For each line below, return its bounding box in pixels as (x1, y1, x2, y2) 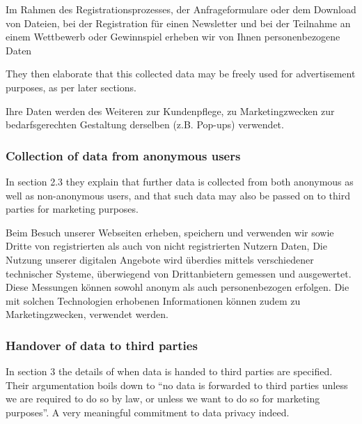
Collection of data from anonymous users (6, 146, 241, 164)
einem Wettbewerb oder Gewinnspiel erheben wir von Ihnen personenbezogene (6, 29, 340, 44)
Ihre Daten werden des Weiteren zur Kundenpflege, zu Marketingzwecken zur (6, 103, 335, 118)
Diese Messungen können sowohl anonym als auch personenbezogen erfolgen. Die (6, 280, 349, 294)
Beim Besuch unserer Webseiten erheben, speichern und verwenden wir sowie (6, 225, 334, 239)
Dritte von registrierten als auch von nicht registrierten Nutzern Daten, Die (6, 238, 327, 253)
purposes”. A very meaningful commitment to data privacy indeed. (6, 404, 290, 419)
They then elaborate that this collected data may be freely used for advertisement (6, 66, 356, 81)
